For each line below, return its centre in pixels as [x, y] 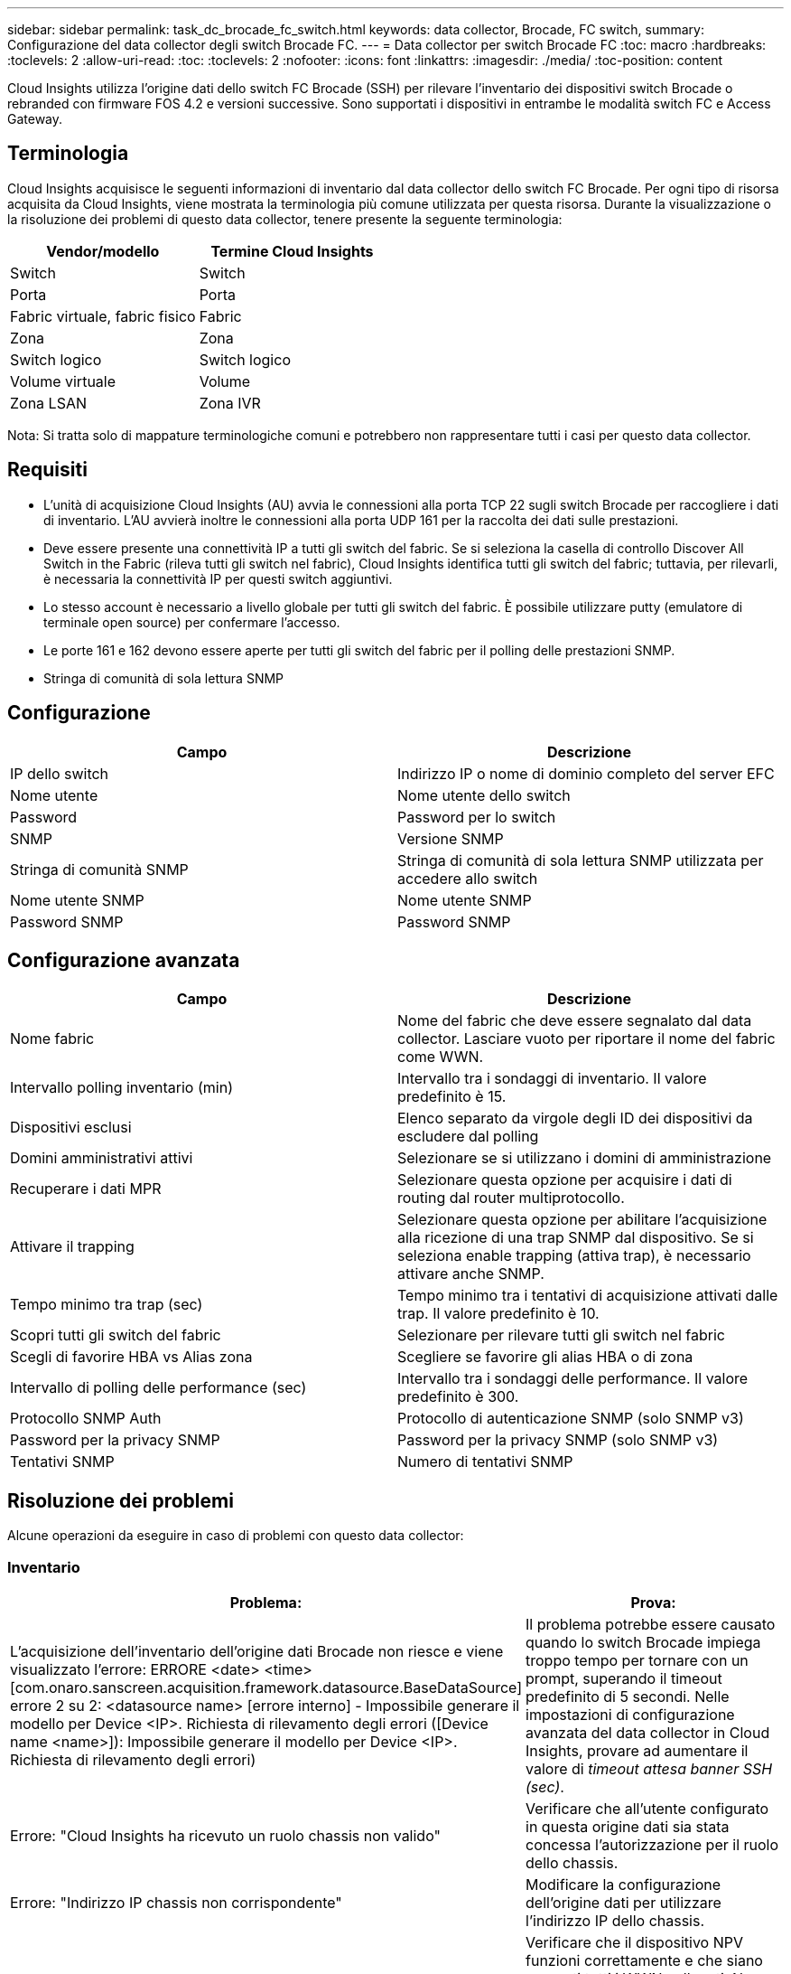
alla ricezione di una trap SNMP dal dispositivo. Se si [576, 1238]
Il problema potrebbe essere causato [651, 1624]
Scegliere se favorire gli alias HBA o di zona [545, 1357]
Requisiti [47, 470]
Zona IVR [230, 403]
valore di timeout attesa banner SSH [649, 1768]
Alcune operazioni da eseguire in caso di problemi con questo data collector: [236, 1536]
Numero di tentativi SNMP [485, 1462]
